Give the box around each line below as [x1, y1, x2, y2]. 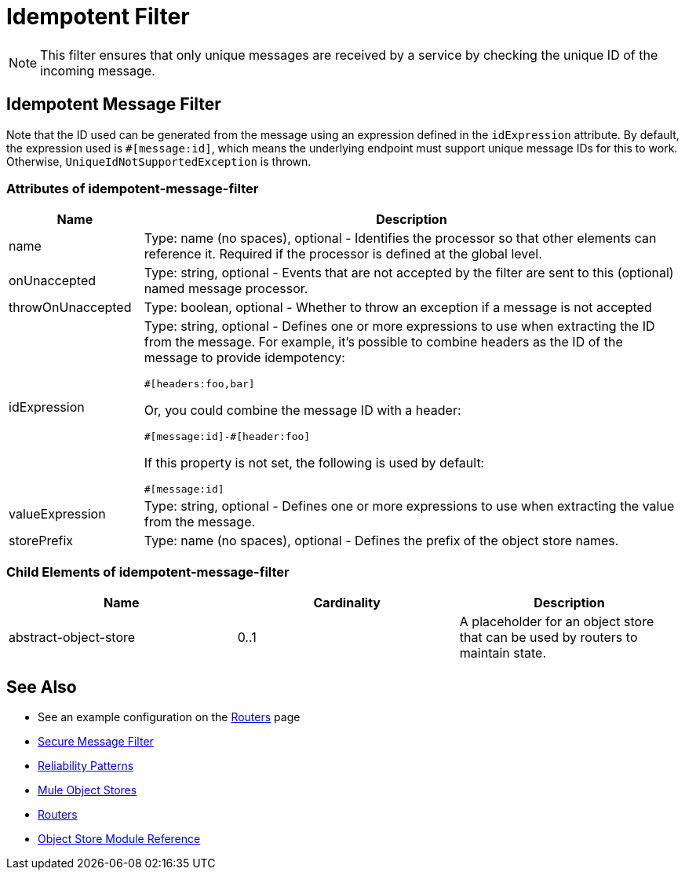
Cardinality [313, 595, 381, 611]
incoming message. [40, 62, 155, 79]
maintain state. [459, 645, 547, 662]
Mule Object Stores [38, 783, 137, 797]
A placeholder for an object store [459, 614, 654, 630]
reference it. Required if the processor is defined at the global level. [144, 246, 542, 262]
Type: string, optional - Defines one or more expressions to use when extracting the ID [144, 318, 655, 335]
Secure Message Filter [38, 734, 154, 748]
